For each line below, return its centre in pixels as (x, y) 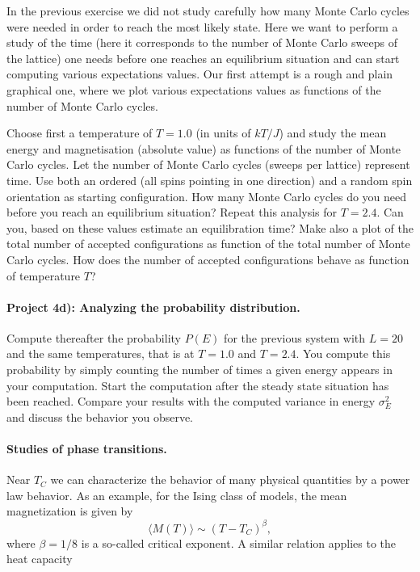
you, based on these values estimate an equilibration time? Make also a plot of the (210, 227)
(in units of (223, 133)
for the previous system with (295, 337)
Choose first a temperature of (80, 133)
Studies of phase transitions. (87, 449)
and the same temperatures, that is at (101, 353)
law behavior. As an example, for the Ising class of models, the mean (177, 495)
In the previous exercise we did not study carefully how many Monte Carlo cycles (208, 11)
